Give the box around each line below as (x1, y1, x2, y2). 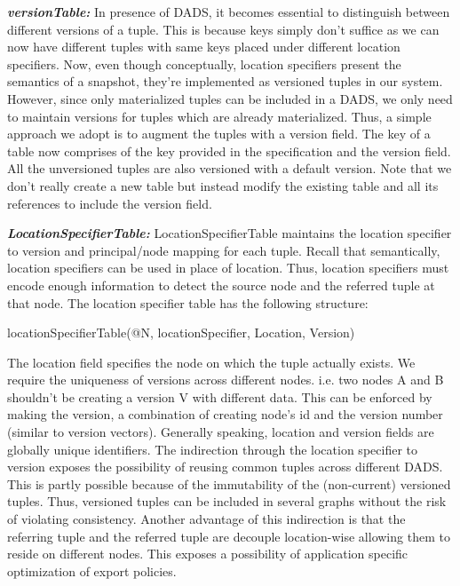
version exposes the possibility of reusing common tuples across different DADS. (7, 457, 443, 476)
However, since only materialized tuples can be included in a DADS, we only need (7, 89, 453, 107)
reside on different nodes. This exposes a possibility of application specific (7, 544, 408, 563)
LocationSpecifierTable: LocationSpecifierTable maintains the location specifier (7, 224, 452, 242)
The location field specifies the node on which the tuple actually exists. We (7, 352, 416, 371)
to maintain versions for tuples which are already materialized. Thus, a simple (7, 107, 432, 125)
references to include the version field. (7, 194, 212, 212)
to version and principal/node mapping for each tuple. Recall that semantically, (7, 241, 440, 259)
